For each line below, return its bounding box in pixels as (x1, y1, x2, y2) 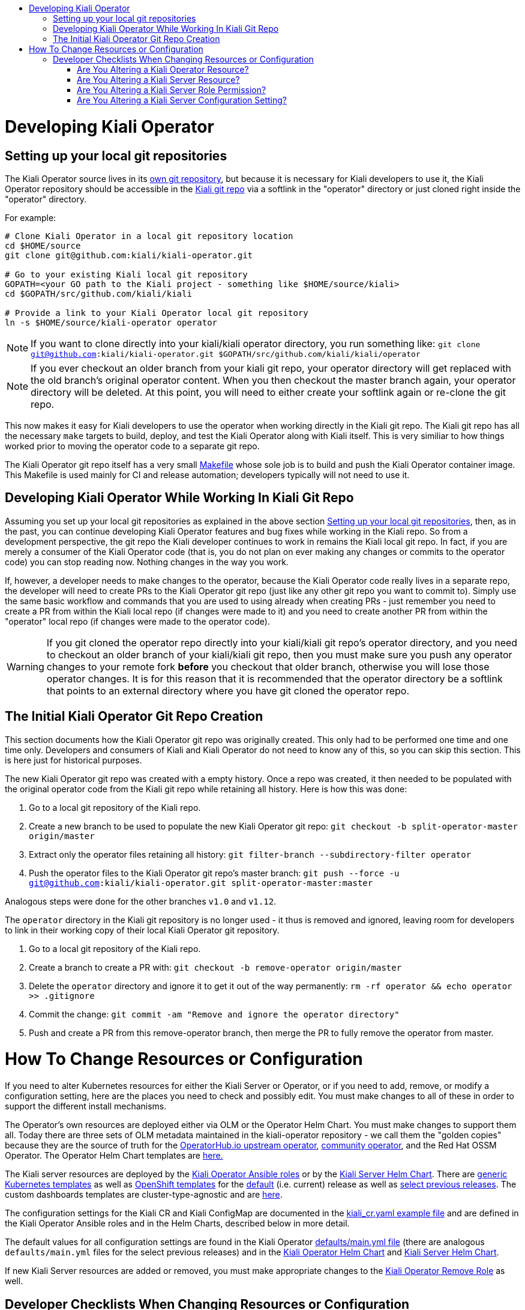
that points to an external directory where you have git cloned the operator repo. (46, 684, 409, 697)
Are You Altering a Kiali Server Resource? (77, 74, 240, 85)
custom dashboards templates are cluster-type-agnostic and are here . (5, 1189, 283, 1200)
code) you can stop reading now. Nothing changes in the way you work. (5, 556, 289, 567)
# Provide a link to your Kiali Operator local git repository (5, 308, 308, 318)
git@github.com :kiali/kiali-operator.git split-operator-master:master (29, 878, 373, 888)
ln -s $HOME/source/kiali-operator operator (5, 317, 218, 327)
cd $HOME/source (5, 240, 81, 250)
